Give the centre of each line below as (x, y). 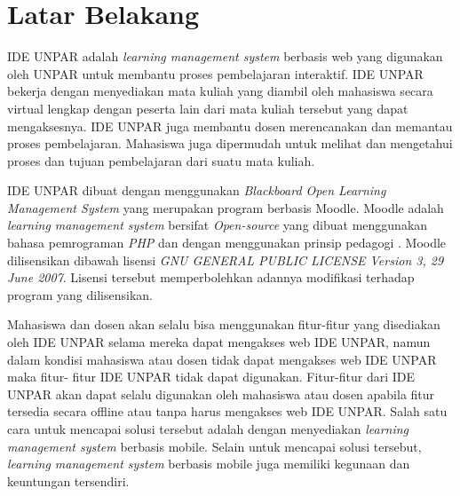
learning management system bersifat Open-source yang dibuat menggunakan (218, 225)
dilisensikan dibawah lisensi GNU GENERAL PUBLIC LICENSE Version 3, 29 (226, 260)
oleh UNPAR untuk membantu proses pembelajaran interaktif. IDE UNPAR (215, 73)
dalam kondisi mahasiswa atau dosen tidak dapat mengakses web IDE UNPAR (222, 359)
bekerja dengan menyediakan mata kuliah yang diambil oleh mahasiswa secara (220, 91)
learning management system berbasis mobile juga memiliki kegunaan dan (209, 464)
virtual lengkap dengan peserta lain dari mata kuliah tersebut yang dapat (208, 108)
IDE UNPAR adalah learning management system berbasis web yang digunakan (225, 56)
